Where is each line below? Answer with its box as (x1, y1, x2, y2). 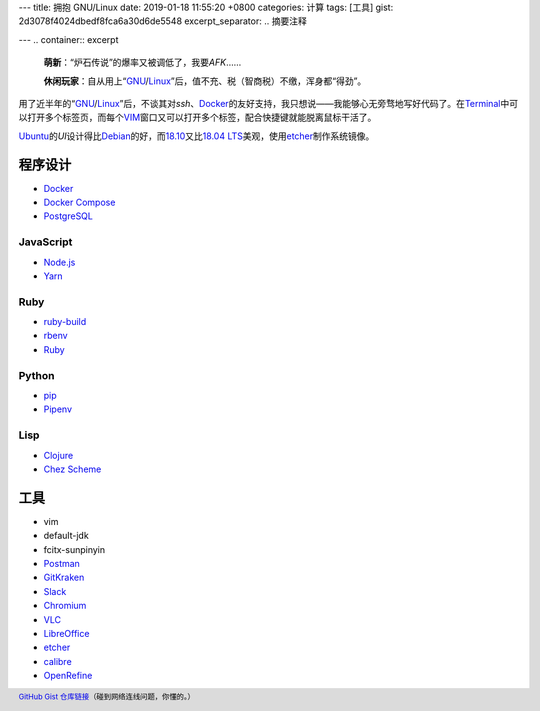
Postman (43, 558, 80, 570)
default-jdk (43, 530, 89, 542)
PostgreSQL (43, 210, 94, 222)
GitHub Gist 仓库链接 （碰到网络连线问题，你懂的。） (18, 692, 195, 702)
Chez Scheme (43, 463, 102, 475)
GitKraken (43, 571, 85, 584)
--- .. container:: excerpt (18, 33, 119, 45)
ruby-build (43, 316, 87, 328)
